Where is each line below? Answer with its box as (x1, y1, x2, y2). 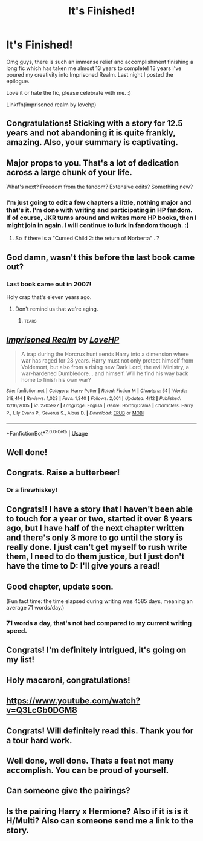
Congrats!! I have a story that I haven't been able (6, 504, 193, 515)
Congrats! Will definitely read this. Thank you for (6, 726, 194, 736)
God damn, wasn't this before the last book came (6, 252, 195, 262)
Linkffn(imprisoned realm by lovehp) (6, 101, 97, 108)
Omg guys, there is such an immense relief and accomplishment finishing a (6, 58, 193, 65)
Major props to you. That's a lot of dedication (6, 158, 179, 168)
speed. (6, 627, 27, 635)
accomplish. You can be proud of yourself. (6, 765, 169, 775)
